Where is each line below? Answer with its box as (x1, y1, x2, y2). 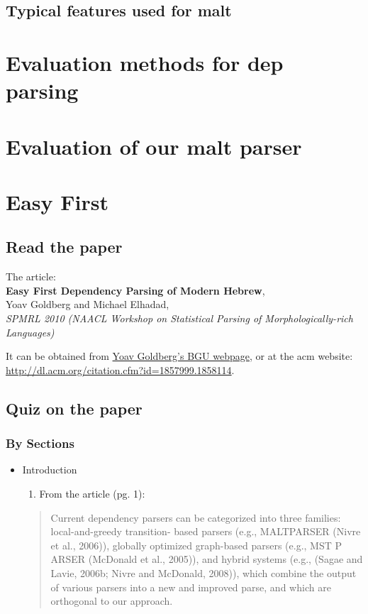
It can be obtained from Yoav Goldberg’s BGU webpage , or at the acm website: (6, 349, 353, 363)
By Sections (6, 434, 74, 452)
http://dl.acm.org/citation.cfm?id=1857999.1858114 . (6, 362, 235, 377)
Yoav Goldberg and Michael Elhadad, (6, 297, 169, 312)
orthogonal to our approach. (50, 593, 173, 608)
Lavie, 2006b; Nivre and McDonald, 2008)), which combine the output (50, 566, 357, 581)
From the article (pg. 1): (39, 486, 145, 501)
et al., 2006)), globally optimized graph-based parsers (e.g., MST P (50, 537, 342, 552)
